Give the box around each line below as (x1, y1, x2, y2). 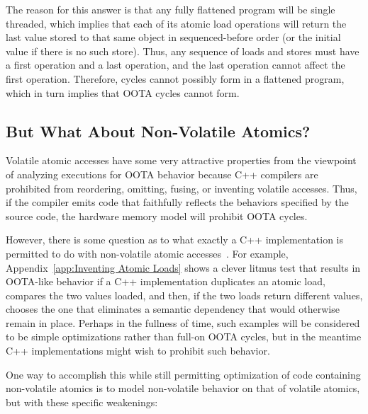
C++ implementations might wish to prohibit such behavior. (6, 343, 270, 358)
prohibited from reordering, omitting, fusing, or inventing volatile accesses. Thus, (6, 180, 357, 195)
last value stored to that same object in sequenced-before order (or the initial (6, 30, 341, 45)
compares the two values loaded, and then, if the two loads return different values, (6, 287, 363, 302)
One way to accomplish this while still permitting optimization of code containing (6, 367, 361, 381)
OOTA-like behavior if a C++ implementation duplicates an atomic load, (6, 274, 325, 289)
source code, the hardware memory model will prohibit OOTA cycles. (6, 208, 308, 223)
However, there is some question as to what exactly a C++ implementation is (6, 232, 343, 247)
